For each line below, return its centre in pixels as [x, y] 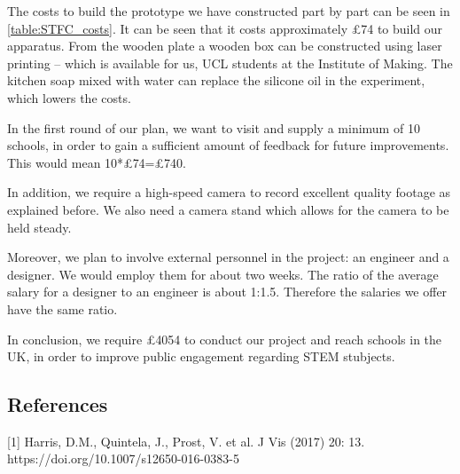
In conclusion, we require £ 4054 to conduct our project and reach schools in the [225, 339]
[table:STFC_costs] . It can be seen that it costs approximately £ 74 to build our [225, 28]
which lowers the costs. [69, 97]
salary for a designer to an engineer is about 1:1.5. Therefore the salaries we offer [227, 292]
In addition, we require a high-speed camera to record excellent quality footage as [229, 192]
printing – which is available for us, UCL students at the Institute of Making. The [230, 63]
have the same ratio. [62, 308]
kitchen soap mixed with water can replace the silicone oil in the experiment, [216, 80]
